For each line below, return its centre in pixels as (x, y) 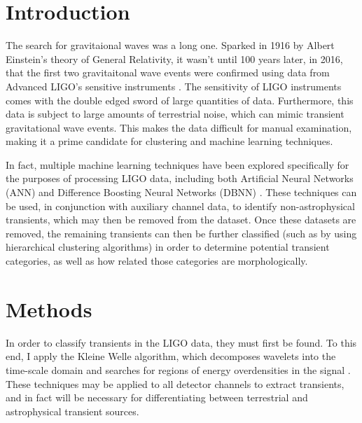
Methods (49, 308)
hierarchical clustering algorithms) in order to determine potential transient (168, 247)
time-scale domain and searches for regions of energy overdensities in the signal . (178, 369)
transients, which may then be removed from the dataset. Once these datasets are (181, 220)
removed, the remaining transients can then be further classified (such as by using (181, 233)
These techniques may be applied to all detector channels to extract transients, (175, 383)
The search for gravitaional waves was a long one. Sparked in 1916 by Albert (170, 45)
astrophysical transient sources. (72, 411)
